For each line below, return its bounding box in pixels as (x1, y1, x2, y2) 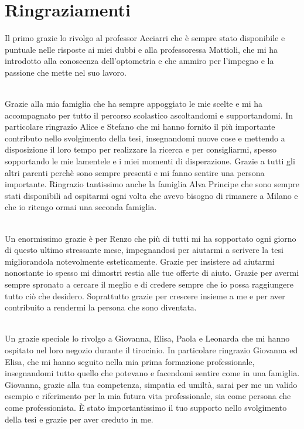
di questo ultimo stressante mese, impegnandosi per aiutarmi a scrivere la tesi (5, 244, 283, 256)
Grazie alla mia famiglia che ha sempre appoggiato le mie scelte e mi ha (5, 97, 263, 110)
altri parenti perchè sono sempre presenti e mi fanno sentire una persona (5, 166, 265, 178)
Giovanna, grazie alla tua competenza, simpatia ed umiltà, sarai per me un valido (5, 378, 298, 390)
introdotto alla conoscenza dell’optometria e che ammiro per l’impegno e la (5, 55, 274, 67)
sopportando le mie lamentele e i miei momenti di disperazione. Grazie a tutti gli (5, 155, 295, 167)
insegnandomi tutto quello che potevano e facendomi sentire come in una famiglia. (5, 367, 300, 379)
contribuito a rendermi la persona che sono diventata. (5, 301, 197, 313)
